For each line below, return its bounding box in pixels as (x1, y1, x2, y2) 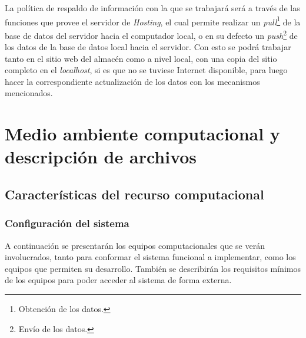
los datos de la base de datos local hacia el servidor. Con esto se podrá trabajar (5, 41, 291, 53)
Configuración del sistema (5, 216, 129, 231)
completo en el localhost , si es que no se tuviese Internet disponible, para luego (5, 64, 288, 76)
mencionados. (5, 87, 53, 99)
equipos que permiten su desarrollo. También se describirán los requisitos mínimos (5, 262, 301, 274)
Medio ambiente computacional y (5, 122, 280, 146)
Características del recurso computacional (5, 185, 264, 204)
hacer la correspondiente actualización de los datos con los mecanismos (5, 75, 260, 87)
